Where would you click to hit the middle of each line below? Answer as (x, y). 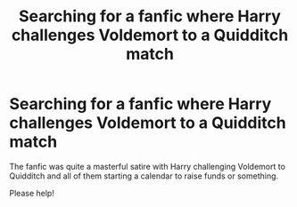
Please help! (32, 193)
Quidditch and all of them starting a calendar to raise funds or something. (144, 176)
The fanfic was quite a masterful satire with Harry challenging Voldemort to (147, 166)
